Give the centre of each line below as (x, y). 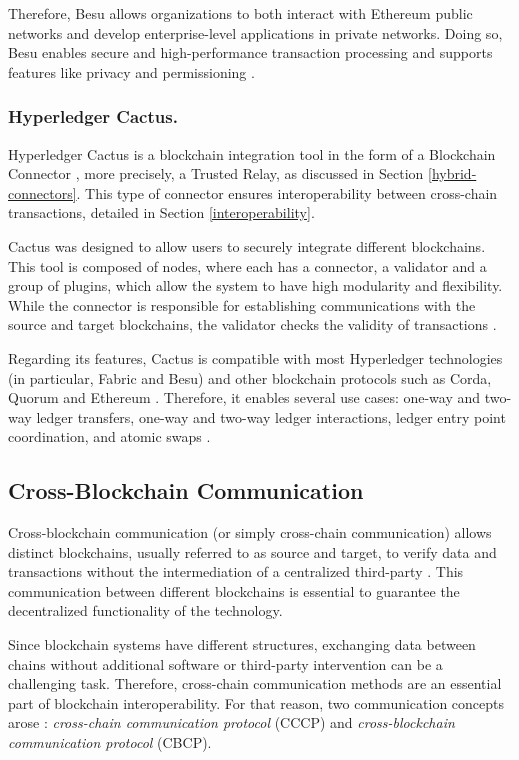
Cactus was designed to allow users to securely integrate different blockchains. (247, 245)
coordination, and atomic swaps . (109, 436)
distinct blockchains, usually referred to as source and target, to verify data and (252, 551)
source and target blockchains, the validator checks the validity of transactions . (252, 324)
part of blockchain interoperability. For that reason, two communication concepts (256, 702)
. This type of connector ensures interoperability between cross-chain (287, 192)
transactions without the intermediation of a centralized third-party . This (236, 571)
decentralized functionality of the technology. (145, 610)
